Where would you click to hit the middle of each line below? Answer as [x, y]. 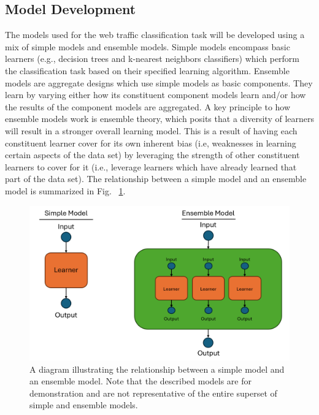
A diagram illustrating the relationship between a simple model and [157, 369]
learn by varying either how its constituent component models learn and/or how [156, 95]
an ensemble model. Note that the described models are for [140, 381]
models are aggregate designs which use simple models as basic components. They [159, 82]
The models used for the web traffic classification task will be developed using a [155, 35]
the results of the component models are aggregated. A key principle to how [148, 106]
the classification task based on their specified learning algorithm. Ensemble [147, 70]
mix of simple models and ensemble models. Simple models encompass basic [148, 46]
